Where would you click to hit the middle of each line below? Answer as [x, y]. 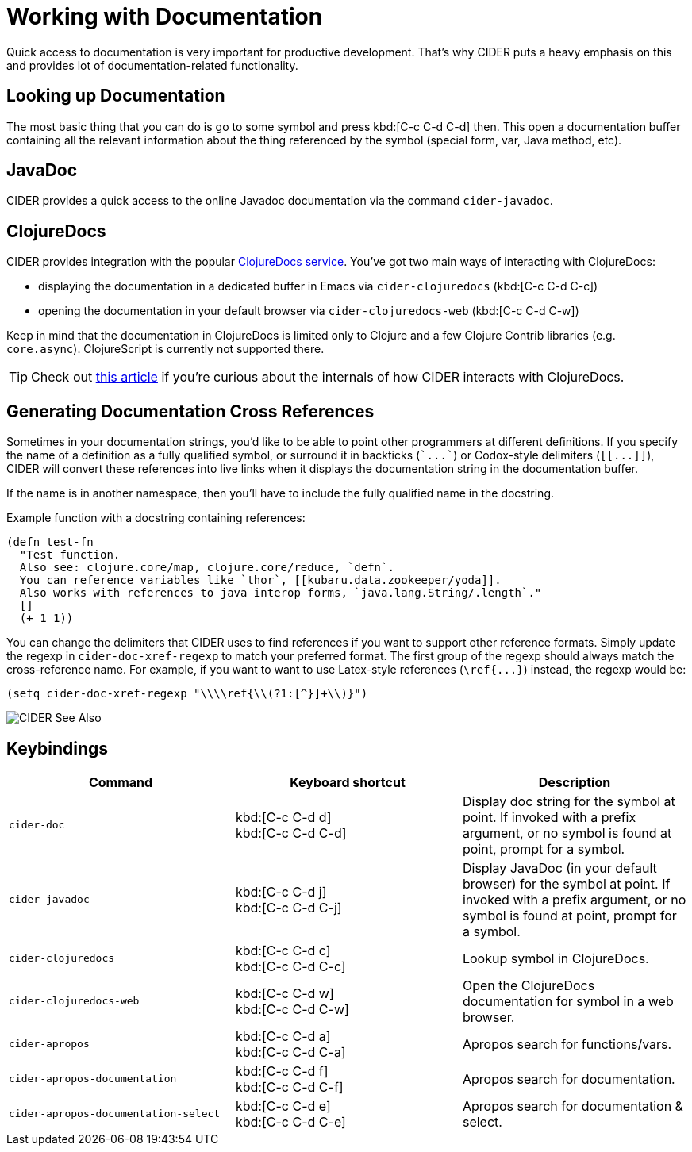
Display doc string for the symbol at [569, 801]
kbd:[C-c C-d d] [283, 817]
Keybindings [58, 748]
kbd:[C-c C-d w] [284, 993]
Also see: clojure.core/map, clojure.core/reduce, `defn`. [207, 568]
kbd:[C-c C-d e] [283, 1106]
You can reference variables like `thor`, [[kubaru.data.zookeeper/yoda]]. [260, 580]
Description [575, 782]
